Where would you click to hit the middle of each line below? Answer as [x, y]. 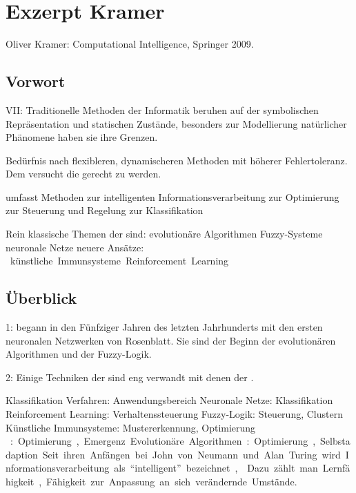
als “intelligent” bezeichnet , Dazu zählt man [216, 468]
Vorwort [36, 81]
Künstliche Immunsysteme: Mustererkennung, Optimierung [131, 427]
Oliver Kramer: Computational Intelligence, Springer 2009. [130, 44]
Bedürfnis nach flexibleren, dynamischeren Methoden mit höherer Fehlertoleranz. [177, 160]
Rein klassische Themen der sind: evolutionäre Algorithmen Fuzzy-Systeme [164, 234]
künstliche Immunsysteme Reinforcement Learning [119, 261]
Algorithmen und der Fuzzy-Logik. [79, 354]
